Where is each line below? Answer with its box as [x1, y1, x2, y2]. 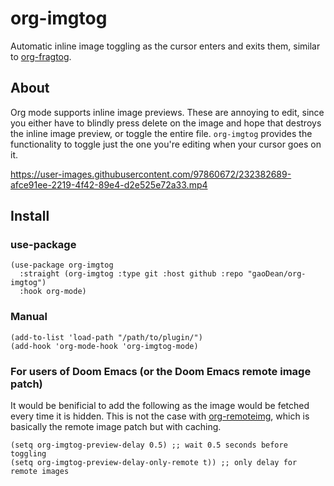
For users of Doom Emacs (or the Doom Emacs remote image [10, 364, 312, 378]
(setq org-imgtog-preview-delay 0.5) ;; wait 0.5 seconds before [10, 440, 288, 451]
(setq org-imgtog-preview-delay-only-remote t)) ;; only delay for [10, 458, 298, 468]
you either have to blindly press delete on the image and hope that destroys [10, 117, 322, 129]
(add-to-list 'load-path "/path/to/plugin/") [10, 332, 203, 342]
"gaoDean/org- [247, 269, 307, 279]
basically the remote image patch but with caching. [10, 421, 222, 433]
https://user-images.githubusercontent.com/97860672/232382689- [10, 168, 292, 180]
